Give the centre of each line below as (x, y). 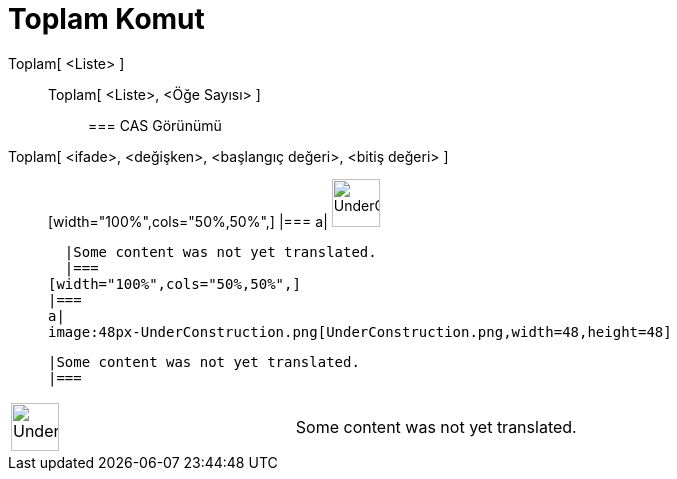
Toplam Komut (106, 19)
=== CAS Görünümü (155, 125)
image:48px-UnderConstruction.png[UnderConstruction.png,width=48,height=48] (360, 331)
